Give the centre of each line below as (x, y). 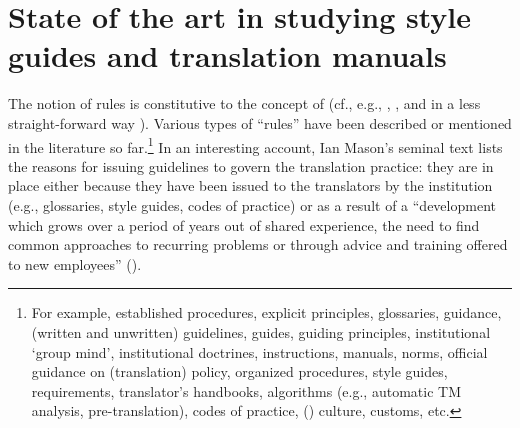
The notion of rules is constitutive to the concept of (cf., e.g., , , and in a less (244, 103)
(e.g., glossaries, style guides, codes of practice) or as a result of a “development (252, 204)
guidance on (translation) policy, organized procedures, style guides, (239, 371)
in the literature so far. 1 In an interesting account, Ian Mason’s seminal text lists (255, 145)
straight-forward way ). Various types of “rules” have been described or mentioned (260, 122)
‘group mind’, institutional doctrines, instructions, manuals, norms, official (259, 351)
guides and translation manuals (227, 55)
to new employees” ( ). (75, 263)
